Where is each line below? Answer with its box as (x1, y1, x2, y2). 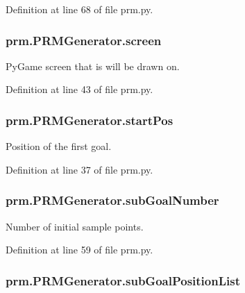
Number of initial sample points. (6, 219, 144, 233)
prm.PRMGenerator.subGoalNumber (6, 192, 219, 209)
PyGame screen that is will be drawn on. (6, 58, 180, 73)
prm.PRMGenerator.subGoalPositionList (6, 271, 240, 289)
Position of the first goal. (6, 139, 112, 153)
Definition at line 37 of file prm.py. (6, 162, 153, 176)
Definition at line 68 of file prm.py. (6, 2, 153, 16)
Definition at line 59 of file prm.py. (6, 242, 153, 257)
